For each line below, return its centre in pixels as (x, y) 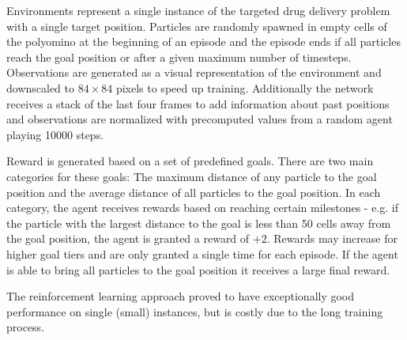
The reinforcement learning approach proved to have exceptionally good (181, 296)
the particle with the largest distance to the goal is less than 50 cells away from (199, 223)
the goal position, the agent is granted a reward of (128, 238)
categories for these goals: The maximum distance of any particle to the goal (192, 176)
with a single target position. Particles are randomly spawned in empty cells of (197, 26)
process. (26, 327)
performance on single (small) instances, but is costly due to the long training (195, 311)
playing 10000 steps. (55, 134)
